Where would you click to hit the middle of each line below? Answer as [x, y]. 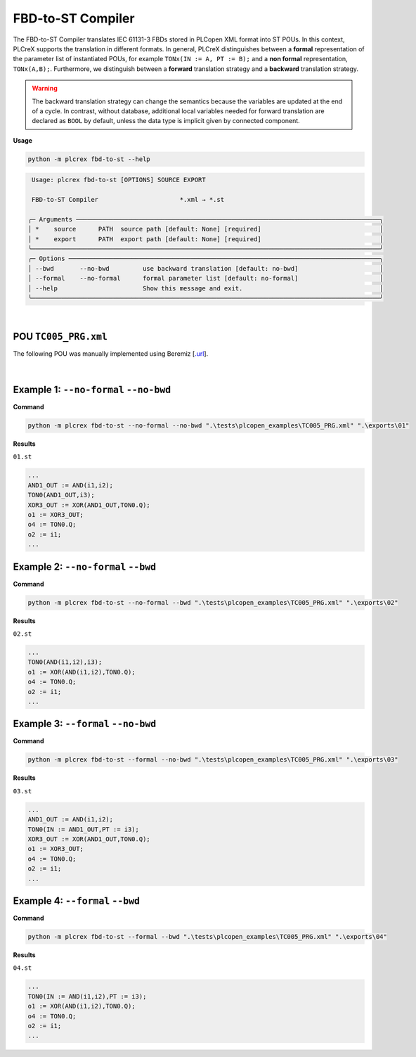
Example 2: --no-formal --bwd [85, 566]
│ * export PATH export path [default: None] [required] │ [206, 239]
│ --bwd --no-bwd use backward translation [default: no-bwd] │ [206, 268]
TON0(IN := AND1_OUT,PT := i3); [84, 829]
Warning [45, 89]
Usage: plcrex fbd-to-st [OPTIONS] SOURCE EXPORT [119, 180]
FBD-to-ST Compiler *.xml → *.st [128, 200]
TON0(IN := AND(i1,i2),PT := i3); [87, 996]
